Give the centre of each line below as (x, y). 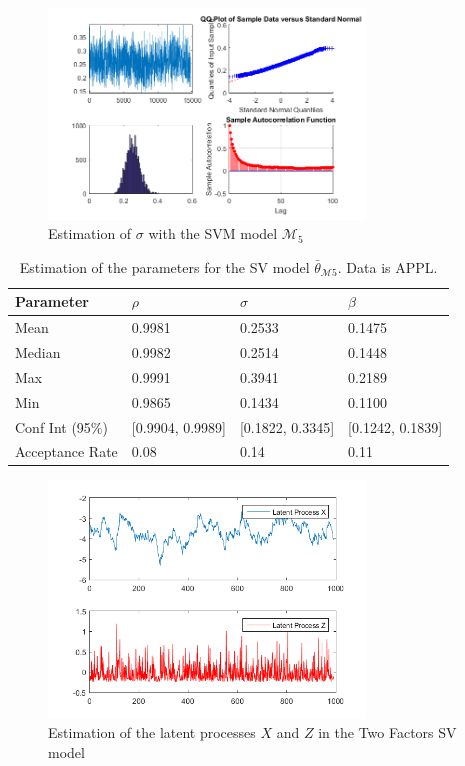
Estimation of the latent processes (152, 732)
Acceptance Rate (66, 451)
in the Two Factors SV (387, 732)
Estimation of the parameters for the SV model (164, 266)
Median (38, 352)
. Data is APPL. (387, 266)
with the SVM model (213, 233)
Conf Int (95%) (61, 426)
